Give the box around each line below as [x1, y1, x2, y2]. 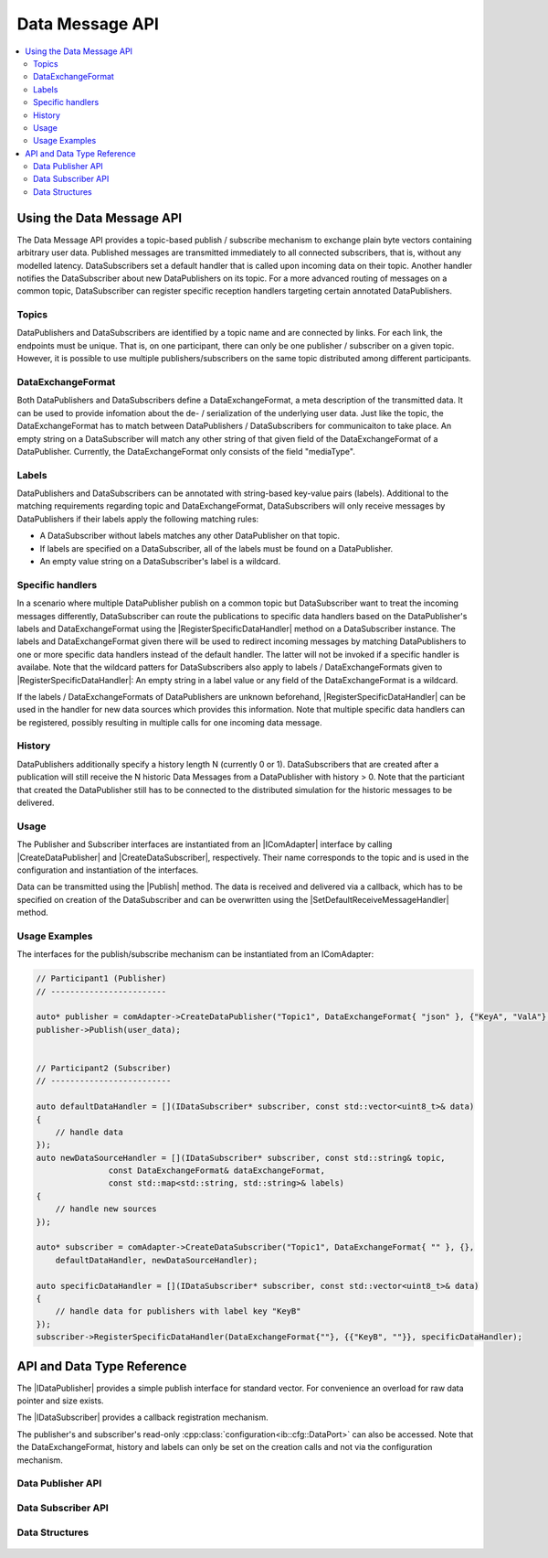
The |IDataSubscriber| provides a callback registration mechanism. [16, 1412, 269, 1423]
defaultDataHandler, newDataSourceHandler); [55, 1254, 258, 1265]
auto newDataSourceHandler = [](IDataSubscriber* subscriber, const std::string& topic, [36, 1153, 447, 1163]
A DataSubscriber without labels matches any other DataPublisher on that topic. [39, 531, 341, 542]
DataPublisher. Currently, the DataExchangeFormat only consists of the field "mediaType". [16, 446, 355, 457]
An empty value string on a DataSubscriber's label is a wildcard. [39, 556, 281, 567]
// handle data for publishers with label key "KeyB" [55, 1306, 301, 1316]
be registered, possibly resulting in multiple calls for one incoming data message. [16, 716, 323, 727]
